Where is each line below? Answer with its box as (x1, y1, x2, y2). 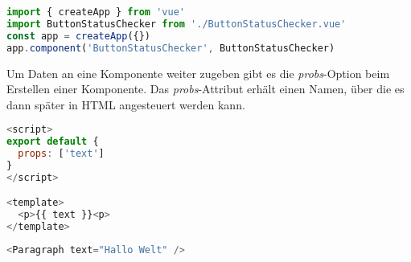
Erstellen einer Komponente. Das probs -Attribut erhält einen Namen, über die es (6, 80, 405, 97)
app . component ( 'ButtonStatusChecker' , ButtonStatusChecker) (6, 42, 335, 54)
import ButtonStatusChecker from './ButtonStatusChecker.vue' (6, 18, 347, 30)
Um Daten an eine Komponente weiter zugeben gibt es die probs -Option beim (6, 64, 390, 81)
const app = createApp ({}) (6, 30, 151, 42)
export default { (6, 136, 99, 148)
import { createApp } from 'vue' (6, 6, 185, 18)
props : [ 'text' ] (18, 148, 105, 160)
